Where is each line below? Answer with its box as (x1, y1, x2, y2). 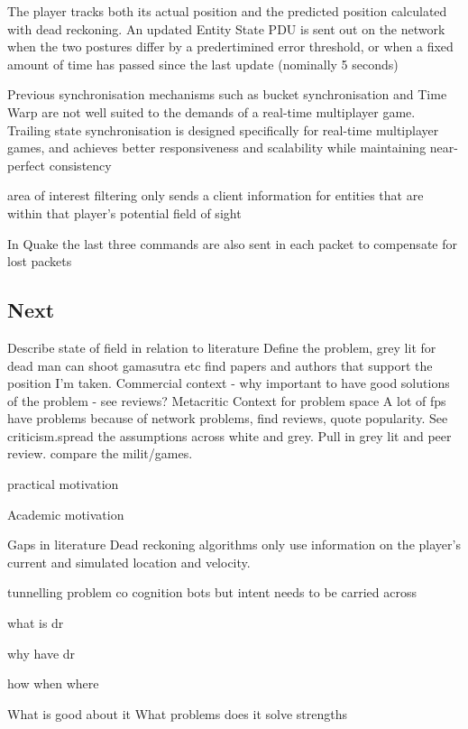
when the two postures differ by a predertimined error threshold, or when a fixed (7, 37, 454, 56)
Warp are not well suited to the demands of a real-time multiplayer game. (7, 102, 416, 121)
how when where (7, 674, 99, 693)
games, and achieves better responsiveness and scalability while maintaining (7, 138, 427, 157)
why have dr (7, 643, 76, 662)
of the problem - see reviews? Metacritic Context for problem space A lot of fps (7, 391, 446, 410)
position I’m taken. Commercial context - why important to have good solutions (7, 374, 450, 392)
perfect (7, 155, 46, 174)
